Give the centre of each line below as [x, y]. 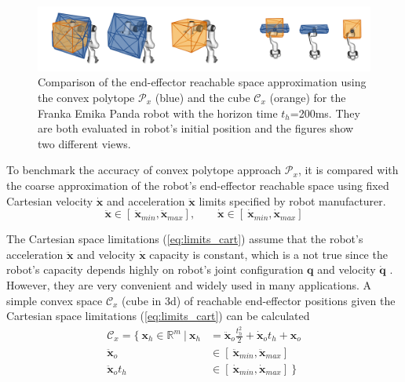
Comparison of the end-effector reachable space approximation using [202, 82]
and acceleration [146, 200]
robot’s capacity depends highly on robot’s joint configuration [155, 269]
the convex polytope [86, 97]
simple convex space [55, 300]
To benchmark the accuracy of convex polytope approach [144, 170]
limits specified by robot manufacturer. [292, 200]
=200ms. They [325, 113]
